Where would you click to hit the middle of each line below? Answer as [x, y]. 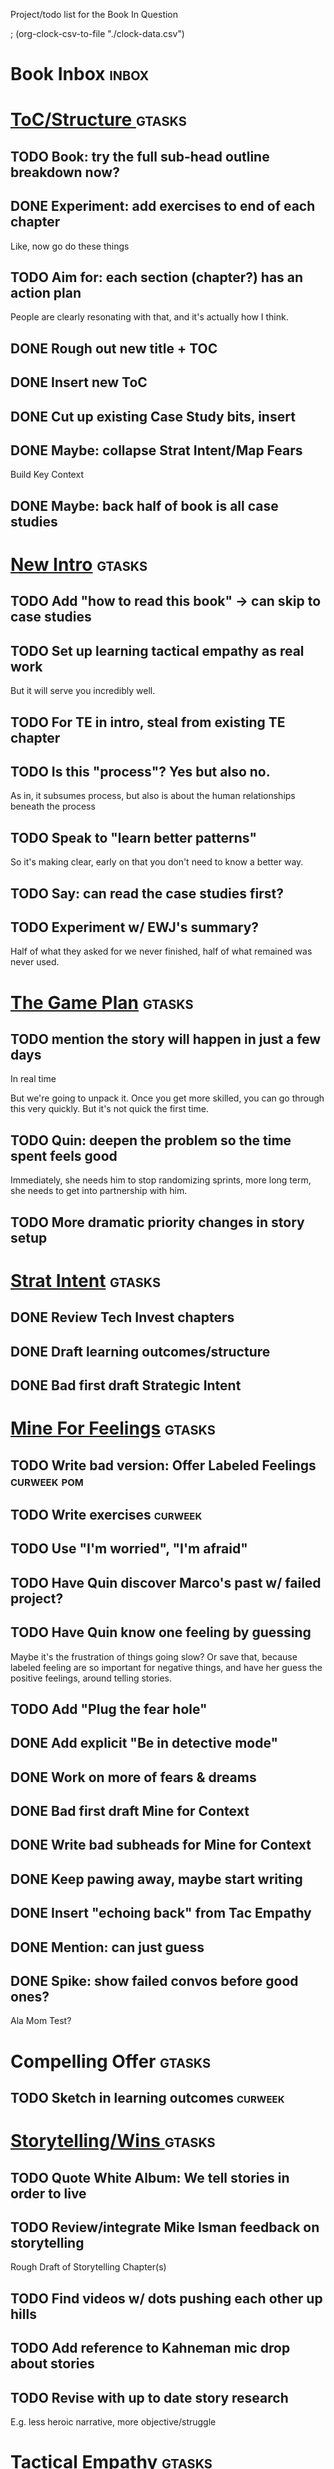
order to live [48, 2193]
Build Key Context [47, 475]
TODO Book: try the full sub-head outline [140, 156]
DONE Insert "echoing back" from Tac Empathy [161, 1913]
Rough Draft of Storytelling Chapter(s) [88, 2267]
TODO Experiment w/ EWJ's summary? [135, 927]
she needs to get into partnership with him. [99, 1191]
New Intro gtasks [79, 564]
